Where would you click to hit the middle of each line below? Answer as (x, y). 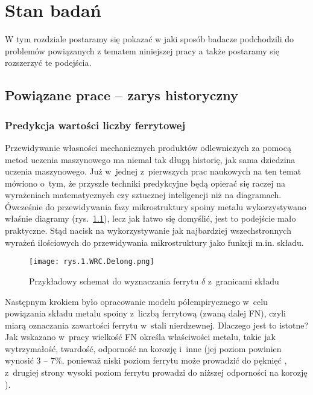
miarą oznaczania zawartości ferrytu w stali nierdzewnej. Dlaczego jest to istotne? (157, 325)
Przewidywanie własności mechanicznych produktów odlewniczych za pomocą (148, 147)
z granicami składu (243, 281)
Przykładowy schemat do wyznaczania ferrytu (114, 281)
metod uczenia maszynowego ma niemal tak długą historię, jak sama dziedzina (150, 159)
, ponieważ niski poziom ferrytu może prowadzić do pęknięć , (174, 360)
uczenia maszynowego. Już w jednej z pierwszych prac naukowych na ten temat (153, 171)
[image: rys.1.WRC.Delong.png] (92, 262)
